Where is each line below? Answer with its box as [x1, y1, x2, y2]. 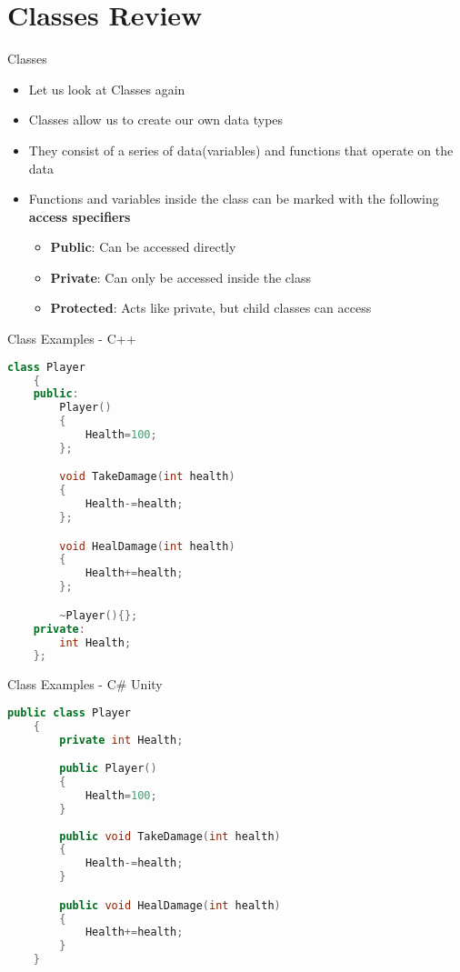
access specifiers [28, 206, 131, 225]
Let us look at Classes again [28, 79, 185, 98]
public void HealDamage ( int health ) [59, 898, 281, 912]
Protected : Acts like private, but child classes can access [50, 298, 372, 317]
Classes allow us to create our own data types [28, 110, 284, 129]
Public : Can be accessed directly [50, 237, 236, 256]
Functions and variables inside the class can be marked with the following [28, 189, 439, 208]
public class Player [7, 706, 132, 719]
